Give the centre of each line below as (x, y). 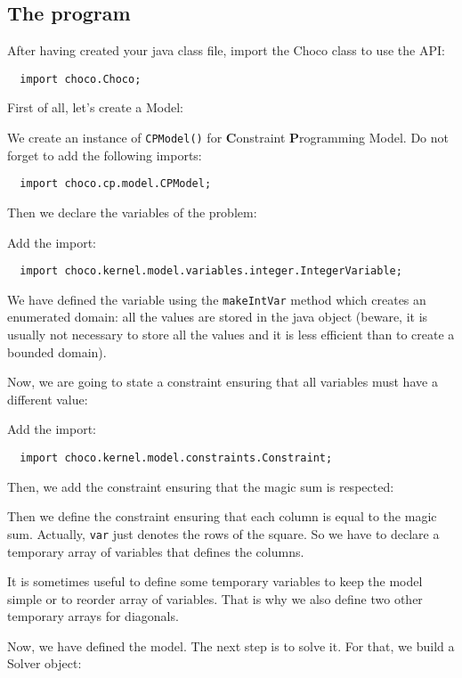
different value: (48, 399)
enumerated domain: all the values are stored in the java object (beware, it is (218, 317)
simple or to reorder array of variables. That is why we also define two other (215, 598)
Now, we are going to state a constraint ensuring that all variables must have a (223, 382)
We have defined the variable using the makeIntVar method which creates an (217, 299)
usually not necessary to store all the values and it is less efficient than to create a (231, 335)
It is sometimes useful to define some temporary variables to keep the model (215, 581)
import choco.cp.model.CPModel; (116, 184)
